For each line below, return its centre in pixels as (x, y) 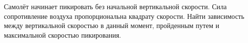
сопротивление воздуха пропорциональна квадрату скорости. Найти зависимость (124, 16)
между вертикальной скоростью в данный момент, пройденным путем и (112, 25)
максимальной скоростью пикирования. (62, 35)
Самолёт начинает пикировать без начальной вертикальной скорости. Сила (115, 6)
